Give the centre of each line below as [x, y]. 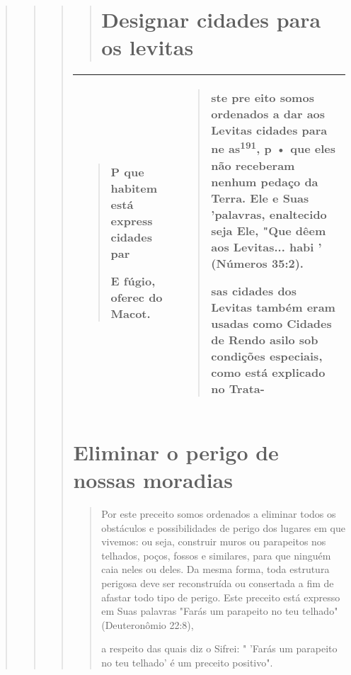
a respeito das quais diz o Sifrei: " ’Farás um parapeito [219, 648]
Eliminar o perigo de [176, 452]
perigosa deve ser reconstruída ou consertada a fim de [218, 583]
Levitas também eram [273, 307]
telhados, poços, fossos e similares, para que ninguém [216, 555]
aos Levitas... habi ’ [266, 246]
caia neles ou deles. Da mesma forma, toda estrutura [215, 569]
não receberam [253, 165]
